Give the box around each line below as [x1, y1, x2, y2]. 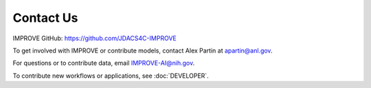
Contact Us [12, 10, 78, 25]
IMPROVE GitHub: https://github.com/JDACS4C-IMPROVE [12, 34, 177, 42]
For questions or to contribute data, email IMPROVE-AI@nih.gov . [12, 59, 195, 68]
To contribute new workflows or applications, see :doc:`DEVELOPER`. [12, 72, 209, 80]
